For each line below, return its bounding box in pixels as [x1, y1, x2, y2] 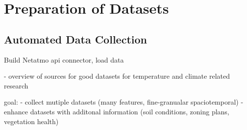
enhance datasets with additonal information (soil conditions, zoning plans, [4, 106, 229, 116]
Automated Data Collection [4, 31, 147, 46]
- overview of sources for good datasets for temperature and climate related [4, 71, 230, 81]
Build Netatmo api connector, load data [4, 54, 124, 65]
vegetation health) [4, 116, 59, 126]
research [4, 80, 28, 90]
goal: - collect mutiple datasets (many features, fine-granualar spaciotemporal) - [4, 97, 244, 107]
